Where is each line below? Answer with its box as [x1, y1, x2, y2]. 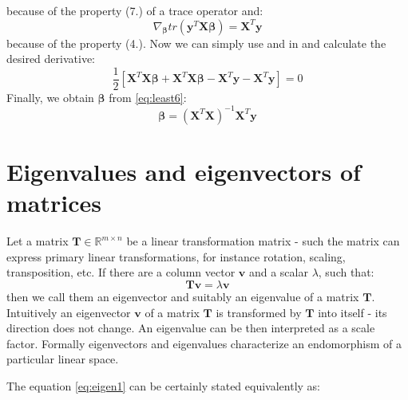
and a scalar [248, 264, 308, 280]
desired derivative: [6, 50, 95, 67]
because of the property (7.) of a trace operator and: [6, 2, 263, 18]
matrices [6, 186, 101, 219]
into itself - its [318, 304, 387, 320]
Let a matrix [6, 233, 69, 249]
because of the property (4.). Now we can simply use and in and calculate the [6, 34, 386, 51]
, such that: [318, 264, 374, 280]
